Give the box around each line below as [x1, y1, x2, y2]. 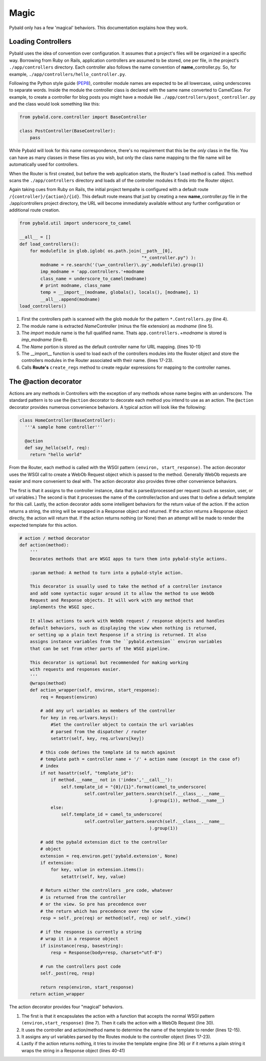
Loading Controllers [9, 38, 71, 46]
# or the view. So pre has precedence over [40, 902, 147, 907]
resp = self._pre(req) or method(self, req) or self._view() [40, 915, 191, 921]
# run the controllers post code [40, 963, 121, 969]
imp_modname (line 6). [21, 337, 68, 343]
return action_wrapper [30, 991, 85, 997]
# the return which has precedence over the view [40, 908, 163, 914]
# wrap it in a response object [40, 936, 118, 942]
